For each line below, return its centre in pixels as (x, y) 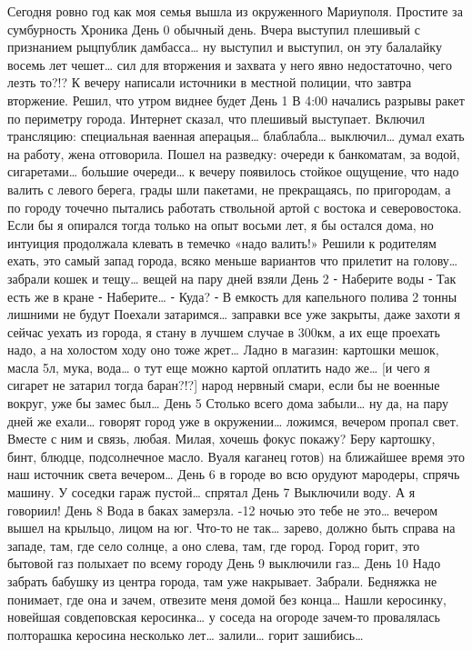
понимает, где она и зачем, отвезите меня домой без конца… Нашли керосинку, (227, 599)
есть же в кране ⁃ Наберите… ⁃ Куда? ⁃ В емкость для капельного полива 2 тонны (232, 296)
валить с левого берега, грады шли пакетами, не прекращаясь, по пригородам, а (229, 189)
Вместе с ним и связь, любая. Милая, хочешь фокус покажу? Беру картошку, (221, 439)
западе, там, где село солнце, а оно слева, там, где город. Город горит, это (214, 545)
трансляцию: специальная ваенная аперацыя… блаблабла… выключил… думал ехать (236, 136)
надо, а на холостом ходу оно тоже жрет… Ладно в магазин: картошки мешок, (223, 350)
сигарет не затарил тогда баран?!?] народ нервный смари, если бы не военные (224, 385)
